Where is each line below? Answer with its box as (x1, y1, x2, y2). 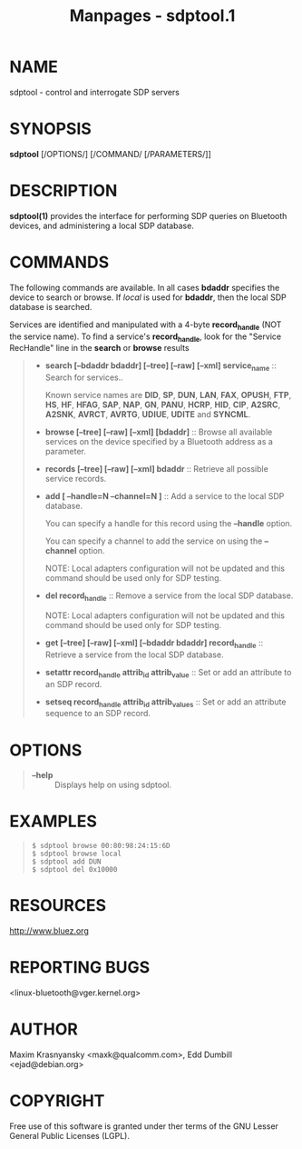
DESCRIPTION (9, 181, 118, 201)
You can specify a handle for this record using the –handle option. (44, 518, 293, 529)
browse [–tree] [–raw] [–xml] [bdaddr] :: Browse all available (44, 426, 273, 437)
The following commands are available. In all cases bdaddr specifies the (9, 282, 280, 293)
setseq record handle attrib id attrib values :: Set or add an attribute (44, 696, 287, 709)
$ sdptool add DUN (31, 857, 102, 866)
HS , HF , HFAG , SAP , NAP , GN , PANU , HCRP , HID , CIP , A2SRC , (44, 399, 281, 410)
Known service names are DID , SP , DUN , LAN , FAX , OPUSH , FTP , (44, 390, 292, 401)
